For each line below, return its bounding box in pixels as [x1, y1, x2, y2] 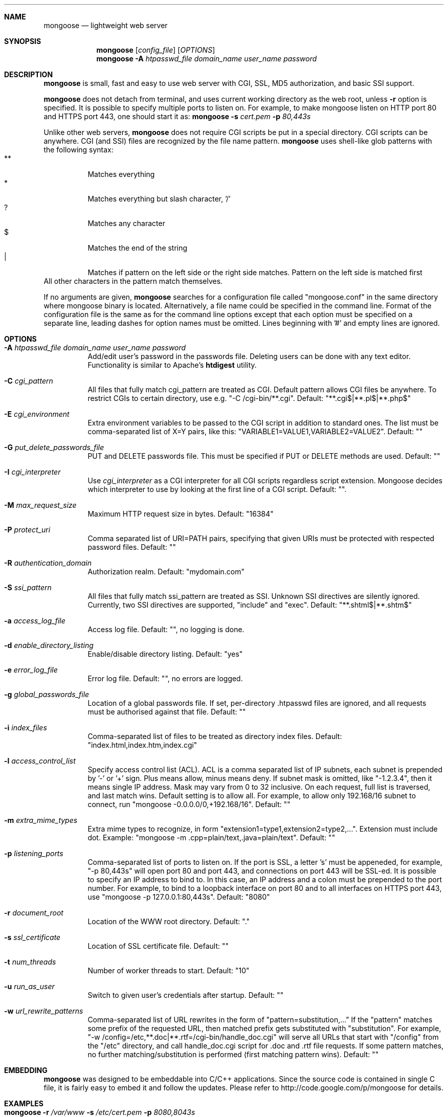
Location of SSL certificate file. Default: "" [87, 942, 229, 950]
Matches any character [87, 219, 165, 228]
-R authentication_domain [4, 558, 92, 567]
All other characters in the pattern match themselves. [43, 277, 223, 285]
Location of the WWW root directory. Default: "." [87, 917, 250, 926]
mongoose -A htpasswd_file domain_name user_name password [96, 54, 317, 63]
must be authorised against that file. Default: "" [87, 707, 246, 716]
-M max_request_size [4, 501, 77, 509]
